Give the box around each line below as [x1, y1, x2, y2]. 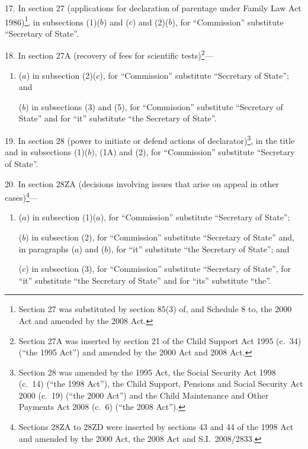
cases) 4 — [5, 190, 38, 203]
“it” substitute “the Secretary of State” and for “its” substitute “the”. [18, 274, 271, 286]
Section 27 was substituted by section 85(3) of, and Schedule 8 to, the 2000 [18, 303, 292, 315]
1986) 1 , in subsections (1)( [5, 14, 100, 28]
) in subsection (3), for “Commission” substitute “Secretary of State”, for [25, 262, 291, 275]
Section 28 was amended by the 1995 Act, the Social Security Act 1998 [18, 365, 276, 378]
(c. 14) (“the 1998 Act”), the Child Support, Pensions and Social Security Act [18, 377, 303, 390]
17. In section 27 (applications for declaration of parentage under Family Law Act [5, 2, 301, 14]
